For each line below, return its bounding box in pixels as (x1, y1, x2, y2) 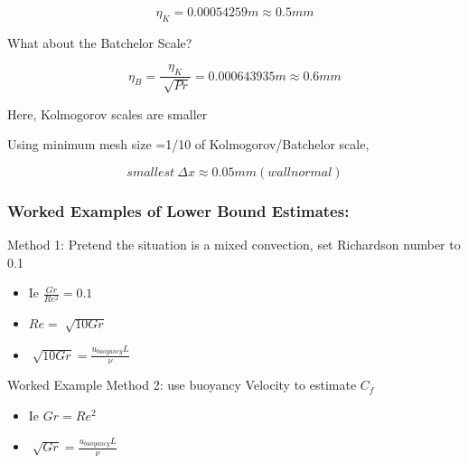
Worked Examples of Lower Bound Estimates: (7, 199, 350, 222)
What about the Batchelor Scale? (7, 33, 192, 52)
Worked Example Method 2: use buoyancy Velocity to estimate (7, 375, 357, 394)
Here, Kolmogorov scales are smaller (7, 104, 208, 123)
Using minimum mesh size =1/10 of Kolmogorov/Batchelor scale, (7, 135, 370, 154)
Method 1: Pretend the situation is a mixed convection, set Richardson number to (7, 235, 461, 254)
